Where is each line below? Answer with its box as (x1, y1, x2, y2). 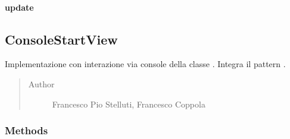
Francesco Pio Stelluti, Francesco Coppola (52, 97, 205, 110)
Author (28, 77, 55, 90)
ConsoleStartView (5, 30, 118, 48)
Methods (5, 123, 48, 138)
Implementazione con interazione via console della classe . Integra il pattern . (5, 58, 286, 70)
